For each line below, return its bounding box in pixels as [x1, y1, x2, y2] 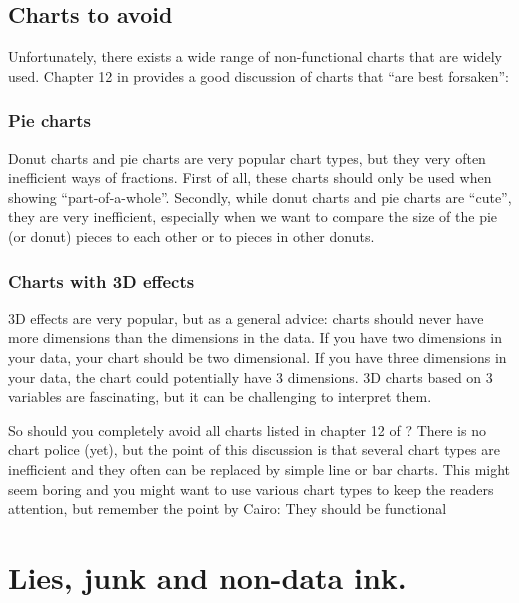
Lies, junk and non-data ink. [8, 556, 407, 597]
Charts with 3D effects [8, 268, 195, 293]
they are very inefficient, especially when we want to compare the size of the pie [8, 206, 498, 227]
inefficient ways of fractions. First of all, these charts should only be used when [8, 167, 492, 188]
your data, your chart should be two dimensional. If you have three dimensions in [8, 346, 507, 367]
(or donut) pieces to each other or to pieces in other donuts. [8, 225, 375, 246]
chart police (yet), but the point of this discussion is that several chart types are [8, 439, 500, 460]
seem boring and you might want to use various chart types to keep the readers [8, 478, 494, 499]
